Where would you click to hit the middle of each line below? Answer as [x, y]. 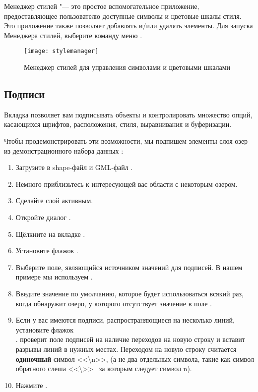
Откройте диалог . [43, 217]
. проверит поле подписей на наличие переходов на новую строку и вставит [130, 339]
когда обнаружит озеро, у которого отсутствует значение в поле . [114, 303]
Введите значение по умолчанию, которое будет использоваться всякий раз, [129, 293]
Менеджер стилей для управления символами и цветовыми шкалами [127, 67]
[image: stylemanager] [61, 51]
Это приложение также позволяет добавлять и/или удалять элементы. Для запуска [129, 26]
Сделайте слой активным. [54, 200]
